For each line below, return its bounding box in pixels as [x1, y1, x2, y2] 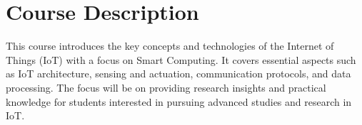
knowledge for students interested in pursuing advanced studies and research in [6, 94, 352, 109]
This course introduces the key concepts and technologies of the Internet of [6, 38, 334, 53]
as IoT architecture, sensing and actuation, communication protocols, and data [6, 66, 351, 81]
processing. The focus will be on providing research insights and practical [6, 80, 326, 94]
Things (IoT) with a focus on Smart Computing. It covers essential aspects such [6, 52, 356, 67]
